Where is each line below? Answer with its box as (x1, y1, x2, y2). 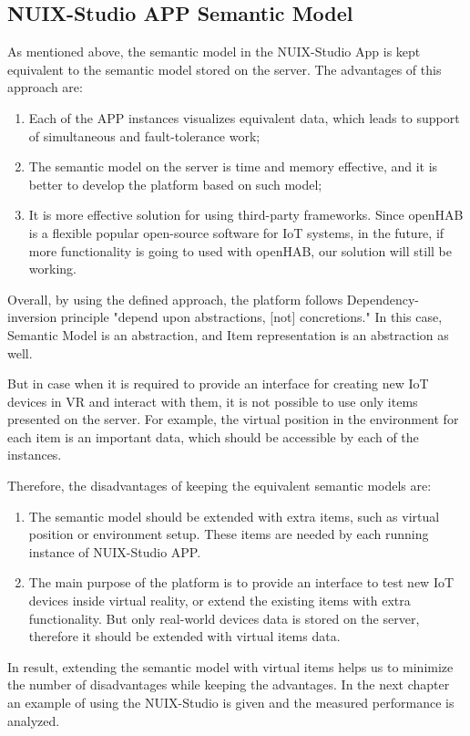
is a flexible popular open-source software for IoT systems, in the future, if (28, 223, 444, 242)
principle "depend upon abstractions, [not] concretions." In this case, (60, 307, 443, 327)
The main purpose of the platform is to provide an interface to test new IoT (28, 573, 455, 592)
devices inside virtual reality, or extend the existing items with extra (28, 591, 411, 610)
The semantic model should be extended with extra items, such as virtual (28, 506, 440, 525)
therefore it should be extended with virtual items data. (28, 627, 341, 646)
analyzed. (7, 710, 60, 730)
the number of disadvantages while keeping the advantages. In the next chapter (7, 675, 450, 694)
